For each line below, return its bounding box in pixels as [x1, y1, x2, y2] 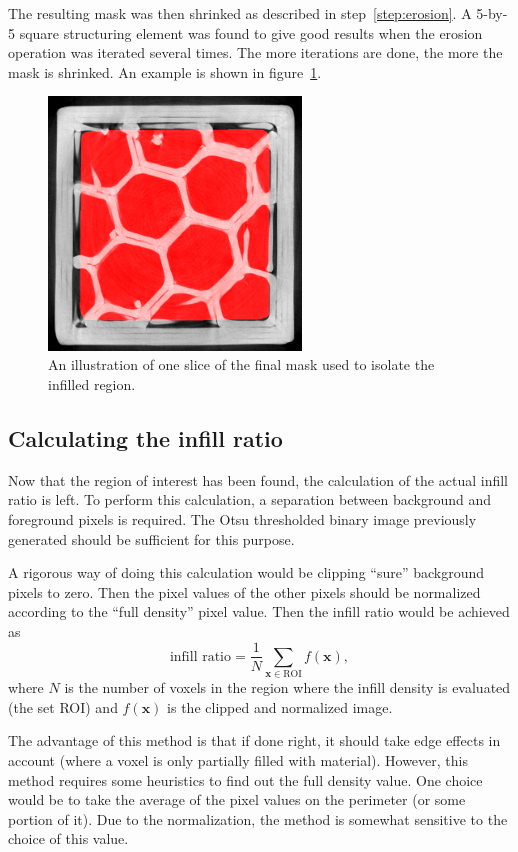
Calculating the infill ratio [8, 422, 283, 453]
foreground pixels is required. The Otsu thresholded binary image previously [8, 508, 477, 529]
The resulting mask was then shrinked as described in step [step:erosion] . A [8, 3, 472, 23]
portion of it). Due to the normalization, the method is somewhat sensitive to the [8, 808, 508, 829]
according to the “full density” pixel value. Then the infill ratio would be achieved [8, 601, 510, 622]
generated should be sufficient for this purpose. [8, 528, 295, 549]
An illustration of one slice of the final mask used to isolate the [48, 354, 435, 375]
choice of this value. [8, 828, 129, 849]
